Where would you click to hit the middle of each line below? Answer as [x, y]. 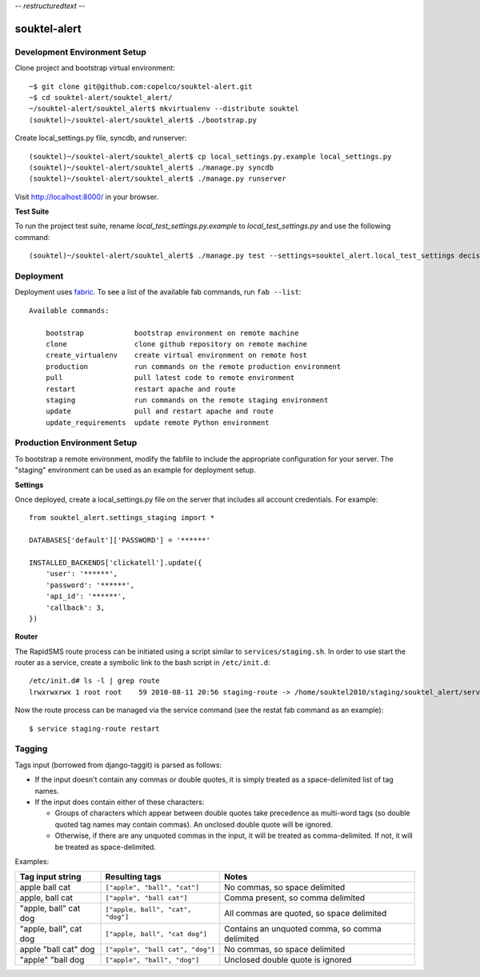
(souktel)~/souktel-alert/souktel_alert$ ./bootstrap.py [143, 120]
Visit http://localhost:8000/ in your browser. [87, 197]
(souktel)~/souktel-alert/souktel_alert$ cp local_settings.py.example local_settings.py [210, 156]
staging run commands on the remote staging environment [187, 400]
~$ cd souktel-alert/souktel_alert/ [101, 97]
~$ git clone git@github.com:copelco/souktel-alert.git [141, 86]
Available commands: [69, 310]
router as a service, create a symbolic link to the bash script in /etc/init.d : [142, 663]
